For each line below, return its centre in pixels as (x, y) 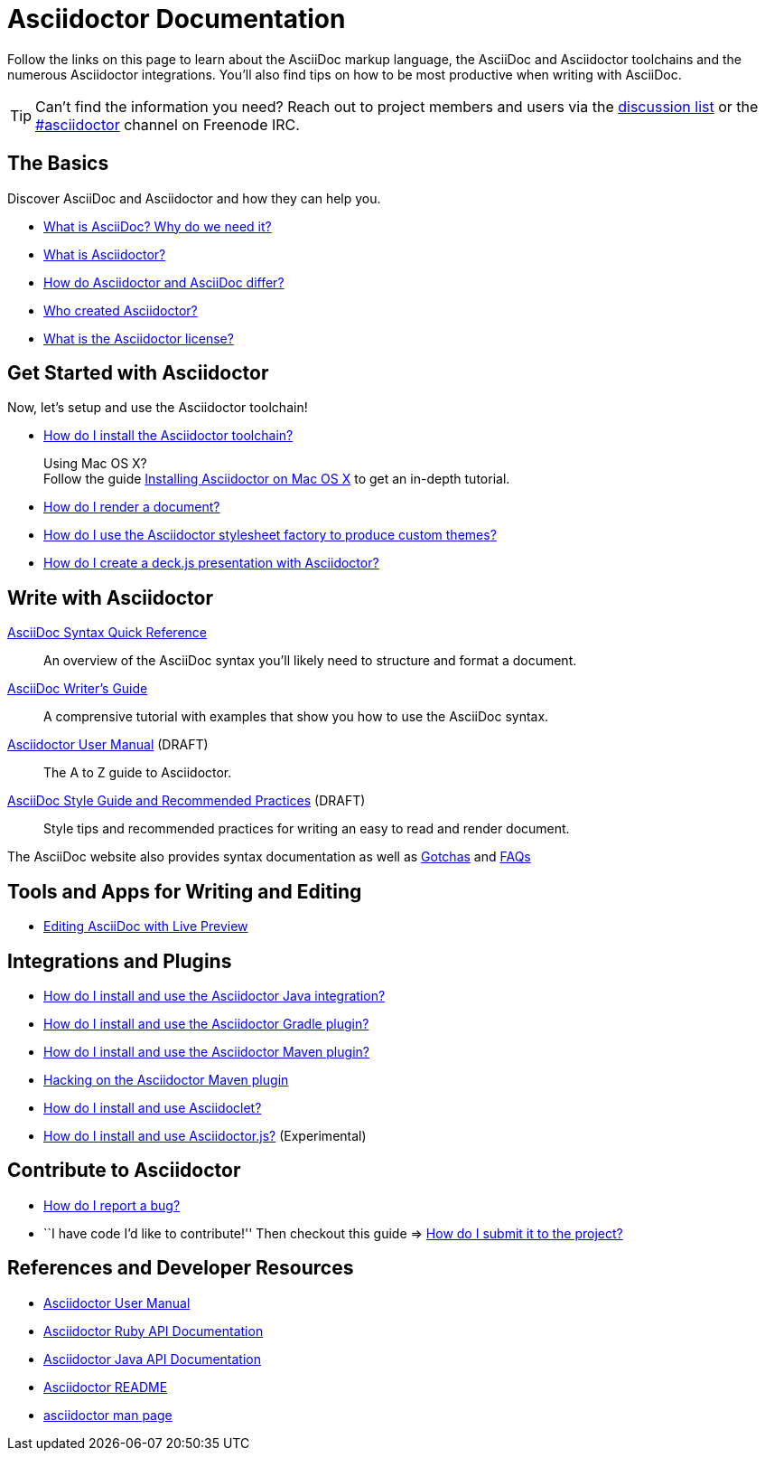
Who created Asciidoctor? (121, 310)
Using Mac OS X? (95, 464)
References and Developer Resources (181, 1268)
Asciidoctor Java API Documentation (153, 1359)
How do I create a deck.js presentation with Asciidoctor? (211, 563)
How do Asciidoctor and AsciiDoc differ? (164, 282)
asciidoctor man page (108, 1415)
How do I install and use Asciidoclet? (153, 1107)
